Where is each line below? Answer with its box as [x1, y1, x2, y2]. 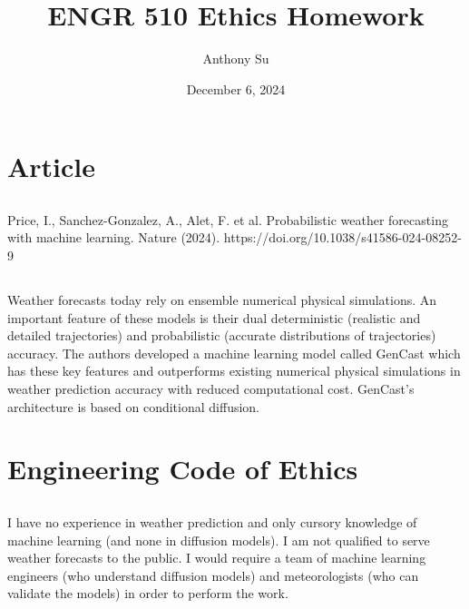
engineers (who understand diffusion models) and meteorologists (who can [7, 565, 419, 584]
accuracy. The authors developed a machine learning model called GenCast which [7, 343, 461, 362]
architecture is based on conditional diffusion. [7, 397, 259, 416]
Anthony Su [202, 49, 269, 68]
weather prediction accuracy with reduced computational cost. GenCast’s [7, 379, 415, 398]
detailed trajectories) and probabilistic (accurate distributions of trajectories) [7, 326, 436, 345]
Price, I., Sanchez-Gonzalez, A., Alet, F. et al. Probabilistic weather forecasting [7, 210, 448, 229]
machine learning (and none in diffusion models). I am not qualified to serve [7, 530, 430, 549]
